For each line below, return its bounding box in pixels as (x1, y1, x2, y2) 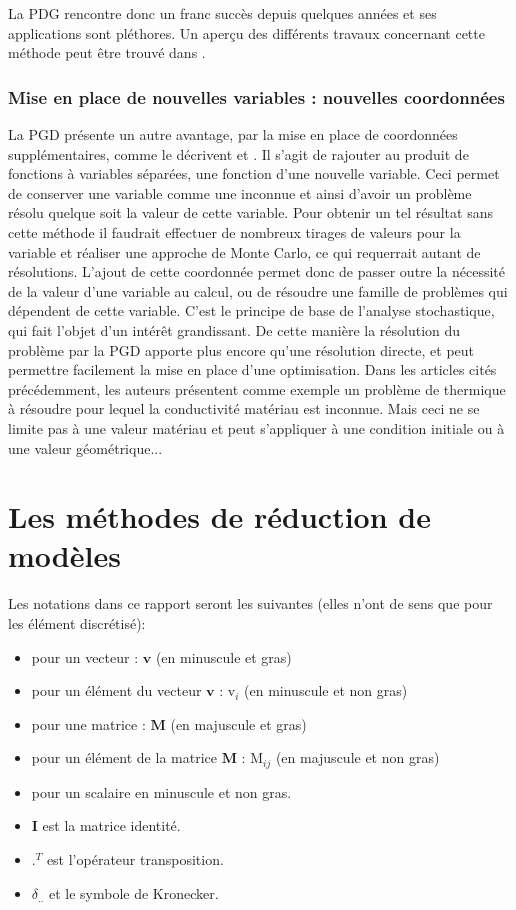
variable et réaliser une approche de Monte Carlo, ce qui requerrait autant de (8, 241, 481, 262)
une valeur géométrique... (8, 437, 163, 458)
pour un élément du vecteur (31, 680, 202, 701)
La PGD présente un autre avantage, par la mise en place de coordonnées (8, 124, 458, 144)
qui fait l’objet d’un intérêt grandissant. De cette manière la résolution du (8, 319, 461, 340)
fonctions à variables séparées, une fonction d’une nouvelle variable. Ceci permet (8, 163, 500, 184)
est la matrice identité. (42, 815, 181, 836)
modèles (8, 535, 121, 576)
